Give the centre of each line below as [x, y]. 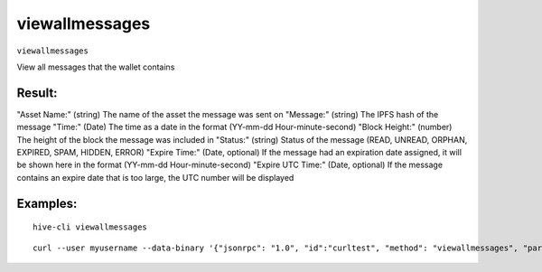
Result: [37, 93]
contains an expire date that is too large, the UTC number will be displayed [155, 177]
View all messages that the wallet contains [96, 67]
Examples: [47, 203]
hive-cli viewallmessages [90, 227]
